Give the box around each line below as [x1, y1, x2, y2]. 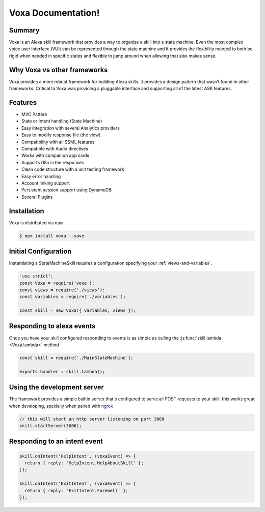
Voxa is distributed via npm [9, 219, 63, 226]
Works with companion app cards [21, 152, 90, 158]
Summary [9, 26, 40, 34]
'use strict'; [19, 273, 53, 279]
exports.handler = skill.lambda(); [19, 369, 105, 374]
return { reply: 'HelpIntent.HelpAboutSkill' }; [25, 460, 144, 466]
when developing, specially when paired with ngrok [9, 403, 113, 409]
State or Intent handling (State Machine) [21, 118, 103, 124]
